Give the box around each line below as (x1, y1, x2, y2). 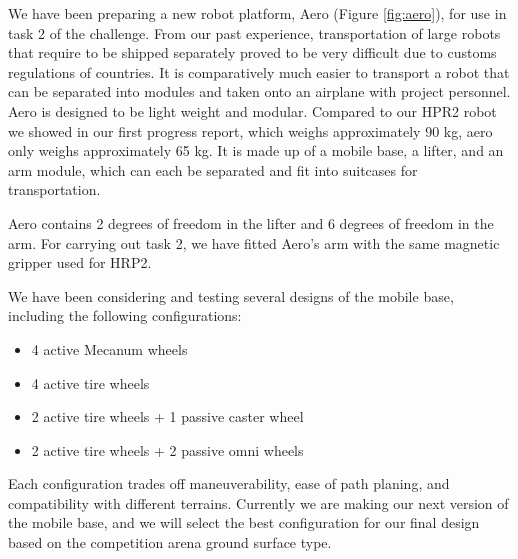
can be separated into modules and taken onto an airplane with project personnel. (8, 81, 511, 102)
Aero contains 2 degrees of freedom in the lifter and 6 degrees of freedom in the (8, 212, 494, 233)
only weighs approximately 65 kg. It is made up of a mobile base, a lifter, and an (8, 140, 504, 161)
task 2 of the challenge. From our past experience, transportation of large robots (8, 22, 501, 43)
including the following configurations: (8, 305, 242, 326)
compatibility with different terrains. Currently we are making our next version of (8, 492, 509, 513)
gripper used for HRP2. (8, 252, 152, 273)
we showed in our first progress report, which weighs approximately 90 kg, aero (8, 120, 493, 141)
